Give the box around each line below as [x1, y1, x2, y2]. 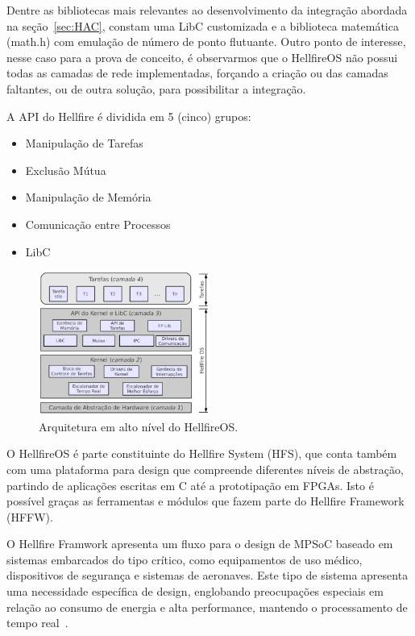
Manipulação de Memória [25, 189, 151, 206]
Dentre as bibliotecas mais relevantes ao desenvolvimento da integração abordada [6, 2, 408, 18]
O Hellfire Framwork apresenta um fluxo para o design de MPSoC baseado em [6, 535, 393, 552]
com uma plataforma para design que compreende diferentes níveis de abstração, [6, 460, 404, 477]
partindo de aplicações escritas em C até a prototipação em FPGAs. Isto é [6, 476, 374, 493]
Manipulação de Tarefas [25, 135, 143, 152]
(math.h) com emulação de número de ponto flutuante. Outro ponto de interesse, [6, 33, 406, 50]
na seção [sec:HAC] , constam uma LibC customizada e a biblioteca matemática [6, 17, 399, 34]
